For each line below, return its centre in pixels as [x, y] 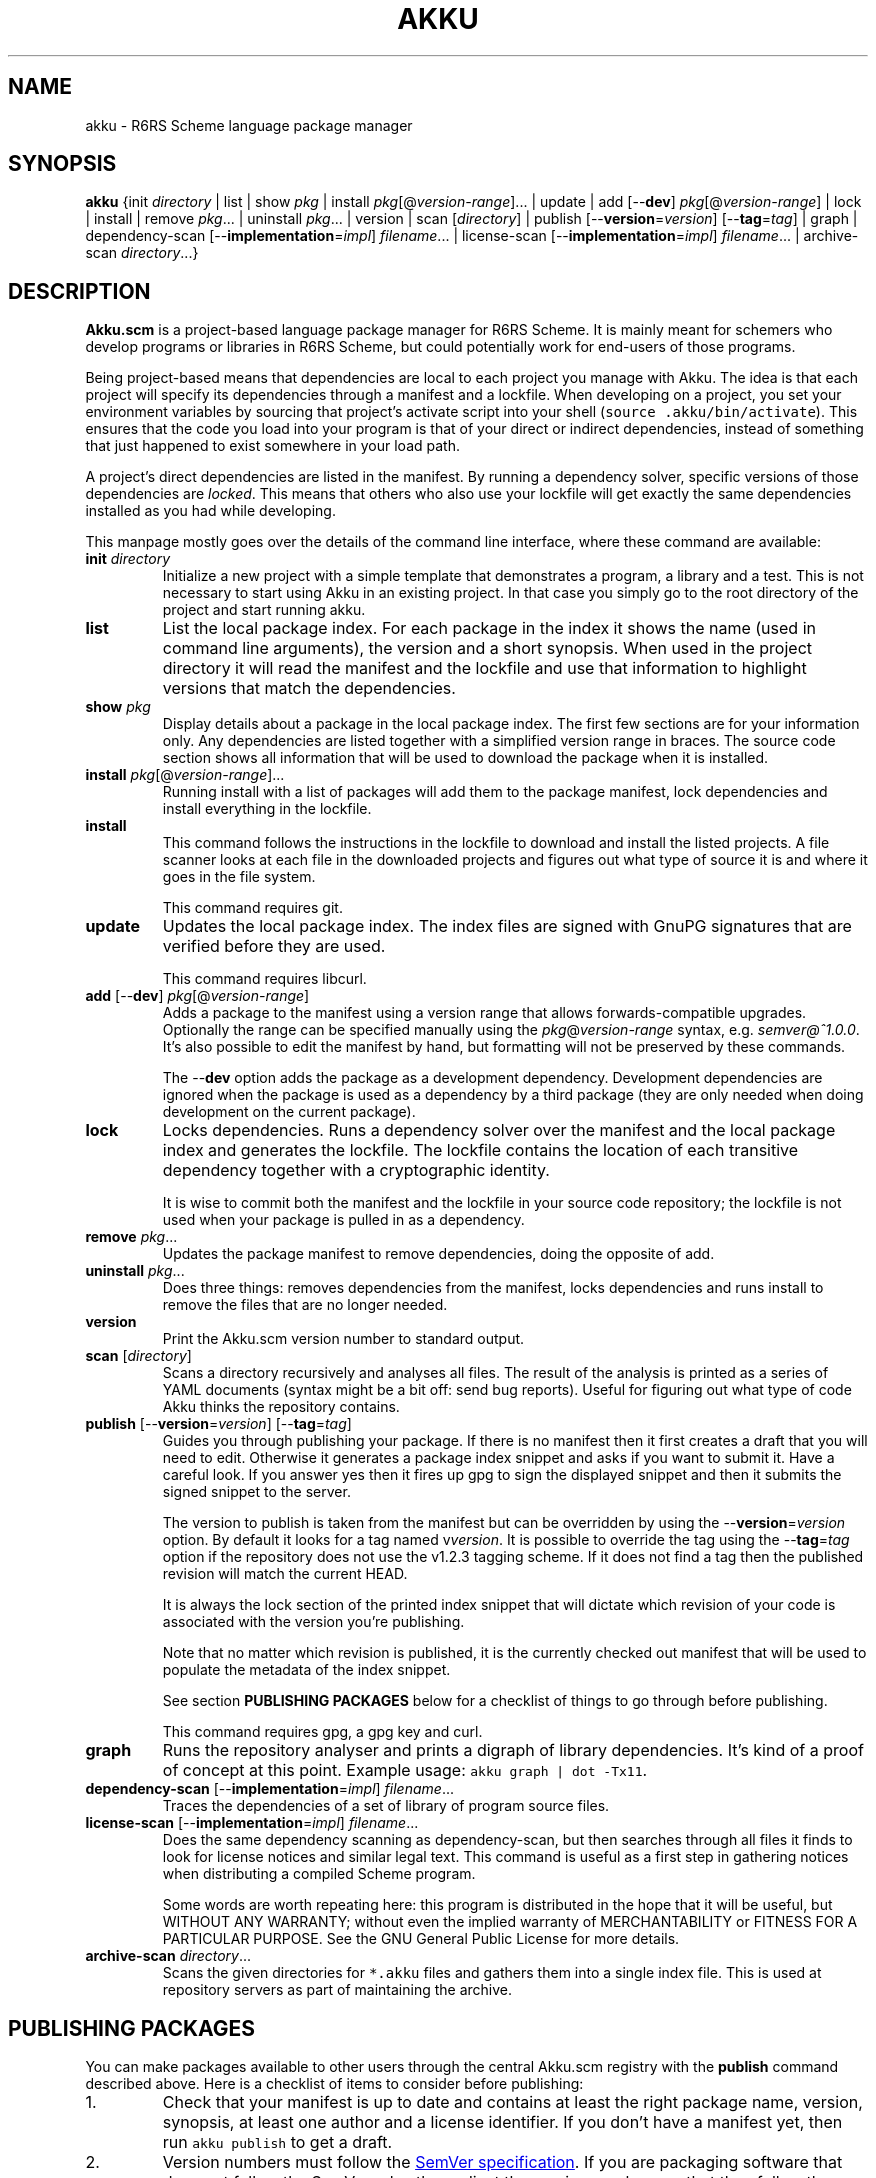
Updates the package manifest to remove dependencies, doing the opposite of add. [438, 1254]
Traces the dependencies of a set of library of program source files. [386, 1806]
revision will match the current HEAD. [285, 1574]
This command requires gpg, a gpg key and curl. [322, 1732]
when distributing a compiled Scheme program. [319, 1874]
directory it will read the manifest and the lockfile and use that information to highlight [484, 668]
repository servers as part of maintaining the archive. [337, 1990]
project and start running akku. [264, 610]
